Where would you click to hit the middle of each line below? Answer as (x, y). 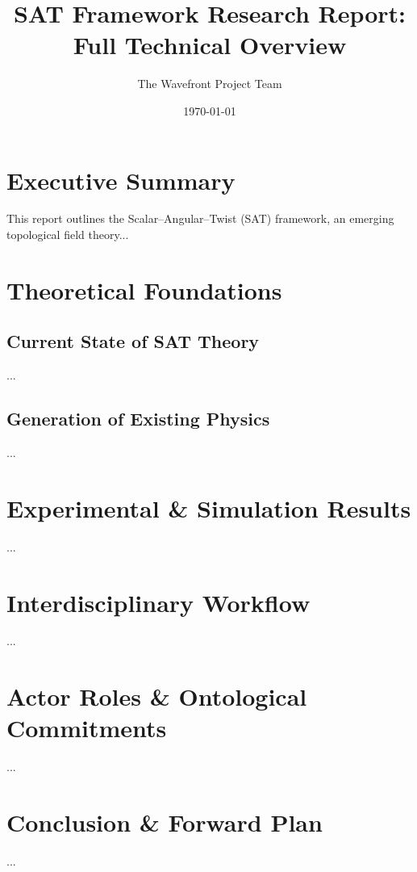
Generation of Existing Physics (138, 419)
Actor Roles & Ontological (157, 696)
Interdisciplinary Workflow (158, 602)
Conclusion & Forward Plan (165, 822)
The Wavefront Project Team (210, 84)
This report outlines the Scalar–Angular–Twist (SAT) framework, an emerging (200, 218)
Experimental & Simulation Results (209, 507)
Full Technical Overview (210, 45)
